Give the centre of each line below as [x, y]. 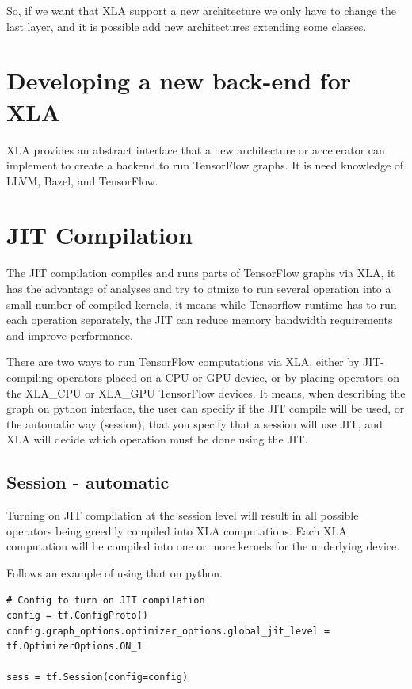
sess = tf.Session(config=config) [97, 678]
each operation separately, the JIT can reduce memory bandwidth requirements [200, 320]
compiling [30, 377]
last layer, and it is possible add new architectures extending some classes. [187, 26]
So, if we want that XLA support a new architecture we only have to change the [201, 10]
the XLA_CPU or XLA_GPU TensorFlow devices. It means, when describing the [206, 392]
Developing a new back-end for [179, 80]
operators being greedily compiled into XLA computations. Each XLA [177, 530]
